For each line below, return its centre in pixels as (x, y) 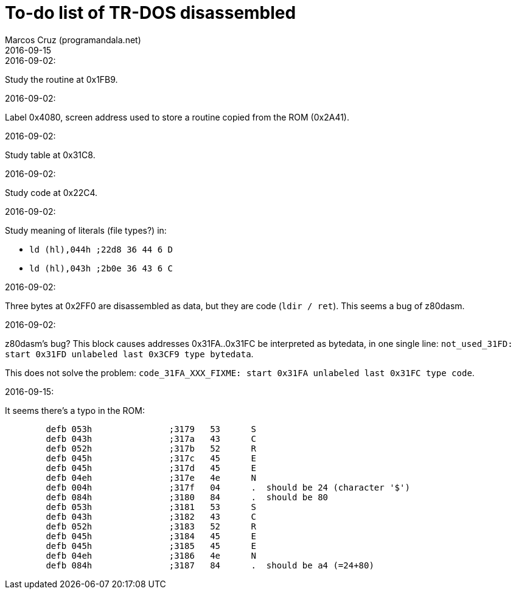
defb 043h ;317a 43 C (151, 439)
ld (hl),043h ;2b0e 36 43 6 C (101, 268)
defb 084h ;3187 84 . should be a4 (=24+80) (210, 565)
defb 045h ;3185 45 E (151, 546)
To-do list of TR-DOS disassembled (151, 13)
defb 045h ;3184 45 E (151, 536)
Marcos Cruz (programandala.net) (73, 40)
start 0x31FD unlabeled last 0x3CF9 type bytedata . (129, 354)
